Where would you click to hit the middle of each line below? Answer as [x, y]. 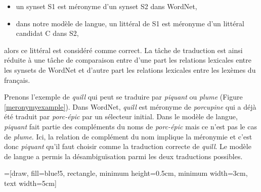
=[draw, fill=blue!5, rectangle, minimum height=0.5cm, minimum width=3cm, [126, 173]
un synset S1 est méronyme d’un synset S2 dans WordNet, [106, 6]
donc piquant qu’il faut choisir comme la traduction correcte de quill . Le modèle [128, 146]
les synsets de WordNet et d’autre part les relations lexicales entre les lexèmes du [130, 69]
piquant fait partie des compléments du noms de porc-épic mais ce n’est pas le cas [130, 126]
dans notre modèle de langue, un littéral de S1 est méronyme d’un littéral [130, 23]
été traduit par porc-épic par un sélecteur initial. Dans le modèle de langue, [121, 116]
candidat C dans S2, [47, 33]
